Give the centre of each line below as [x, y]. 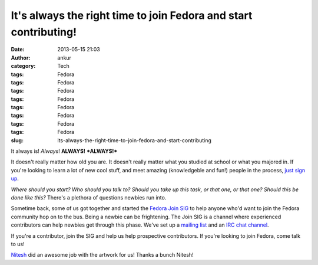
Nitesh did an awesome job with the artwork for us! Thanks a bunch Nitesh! [102, 255]
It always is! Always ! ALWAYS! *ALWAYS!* [64, 151]
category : [23, 66]
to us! [18, 244]
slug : [17, 140]
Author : [21, 58]
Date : [18, 50]
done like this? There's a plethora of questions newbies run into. [89, 197]
